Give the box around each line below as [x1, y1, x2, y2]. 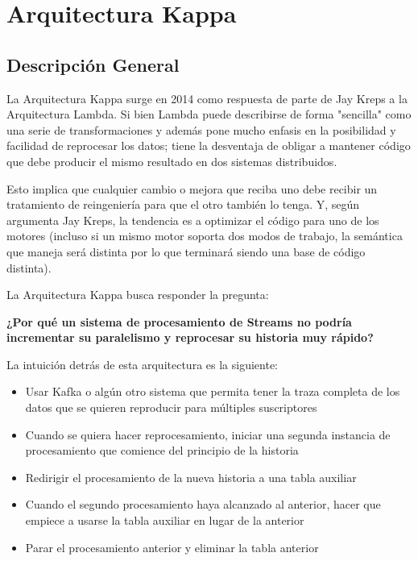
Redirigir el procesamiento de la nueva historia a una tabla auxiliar [25, 468, 357, 485]
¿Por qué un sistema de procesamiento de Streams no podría [6, 313, 352, 330]
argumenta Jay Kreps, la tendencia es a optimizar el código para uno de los [6, 211, 379, 228]
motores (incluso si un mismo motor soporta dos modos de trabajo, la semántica [6, 227, 403, 244]
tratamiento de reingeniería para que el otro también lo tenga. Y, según [6, 196, 360, 213]
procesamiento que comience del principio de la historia [25, 442, 299, 459]
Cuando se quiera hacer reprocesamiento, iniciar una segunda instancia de [25, 426, 391, 443]
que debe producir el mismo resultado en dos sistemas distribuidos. [6, 152, 337, 169]
